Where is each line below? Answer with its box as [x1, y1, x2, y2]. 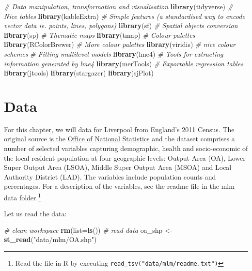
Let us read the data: [4, 209, 67, 219]
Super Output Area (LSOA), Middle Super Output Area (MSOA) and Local [4, 162, 232, 172]
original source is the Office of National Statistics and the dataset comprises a [4, 134, 235, 144]
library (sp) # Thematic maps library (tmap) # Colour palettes [4, 30, 195, 40]
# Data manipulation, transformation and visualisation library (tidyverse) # [4, 1, 234, 11]
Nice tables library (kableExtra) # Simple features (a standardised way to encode [4, 11, 245, 21]
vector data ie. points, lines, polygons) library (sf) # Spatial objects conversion [4, 20, 238, 30]
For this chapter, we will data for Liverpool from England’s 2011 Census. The [4, 124, 235, 134]
